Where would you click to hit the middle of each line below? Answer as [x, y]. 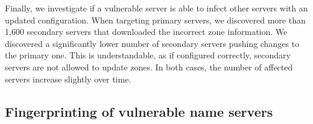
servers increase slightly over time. [68, 79]
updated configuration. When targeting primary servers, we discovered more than [155, 20]
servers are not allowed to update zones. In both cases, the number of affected [149, 67]
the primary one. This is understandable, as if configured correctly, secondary [148, 55]
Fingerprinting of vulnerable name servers [139, 111]
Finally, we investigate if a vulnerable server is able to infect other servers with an [156, 8]
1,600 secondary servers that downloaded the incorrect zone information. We [146, 32]
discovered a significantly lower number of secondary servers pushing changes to [152, 43]
